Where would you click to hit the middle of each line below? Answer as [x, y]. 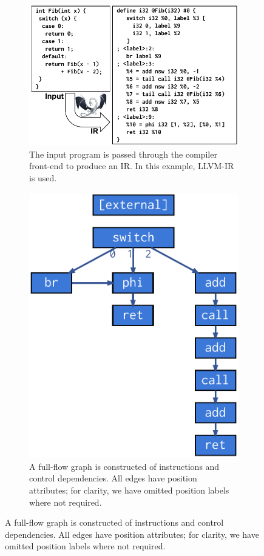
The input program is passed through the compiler [123, 154]
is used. [43, 177]
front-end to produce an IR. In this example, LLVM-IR [132, 166]
